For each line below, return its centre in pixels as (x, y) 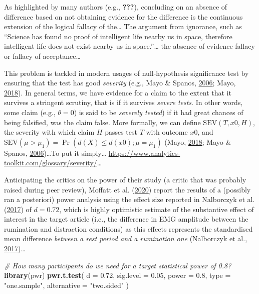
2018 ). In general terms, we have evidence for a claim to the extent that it (118, 92)
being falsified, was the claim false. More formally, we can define (102, 122)
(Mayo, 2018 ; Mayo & (198, 141)
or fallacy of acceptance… (42, 56)
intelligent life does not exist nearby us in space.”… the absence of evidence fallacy (129, 46)
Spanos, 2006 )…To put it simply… (55, 153)
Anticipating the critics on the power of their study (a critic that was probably (125, 179)
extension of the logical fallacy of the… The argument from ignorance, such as (123, 26)
